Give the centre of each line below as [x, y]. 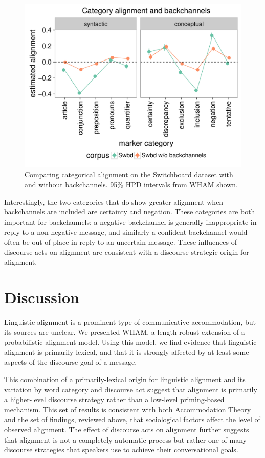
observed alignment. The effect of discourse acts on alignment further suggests [127, 429]
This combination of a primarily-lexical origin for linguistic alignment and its [125, 379]
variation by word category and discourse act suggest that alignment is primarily [131, 389]
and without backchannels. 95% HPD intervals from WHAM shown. [131, 184]
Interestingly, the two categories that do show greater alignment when [114, 201]
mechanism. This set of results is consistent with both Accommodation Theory [128, 409]
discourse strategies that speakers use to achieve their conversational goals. [121, 450]
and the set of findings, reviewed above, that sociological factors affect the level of [132, 419]
